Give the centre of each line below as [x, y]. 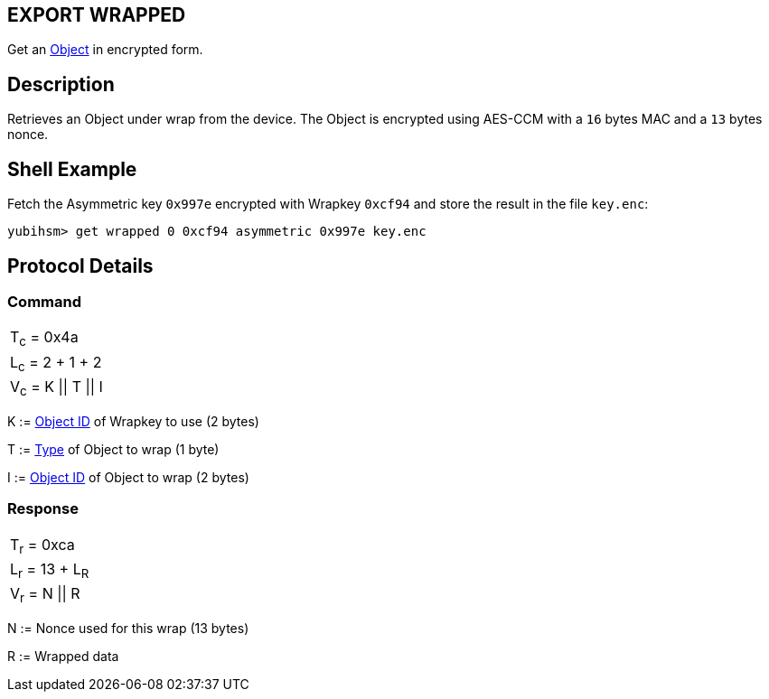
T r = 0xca [42, 545]
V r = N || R [45, 595]
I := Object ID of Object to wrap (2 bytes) [128, 477]
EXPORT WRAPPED [97, 15]
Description [61, 84]
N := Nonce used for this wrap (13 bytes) [128, 629]
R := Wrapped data [63, 657]
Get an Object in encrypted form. [105, 50]
